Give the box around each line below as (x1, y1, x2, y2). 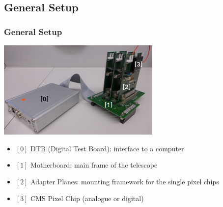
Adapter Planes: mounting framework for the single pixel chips (30, 176, 219, 187)
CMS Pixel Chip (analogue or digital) (30, 193, 144, 203)
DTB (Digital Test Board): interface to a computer (30, 143, 184, 153)
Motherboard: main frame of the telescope (30, 160, 158, 170)
